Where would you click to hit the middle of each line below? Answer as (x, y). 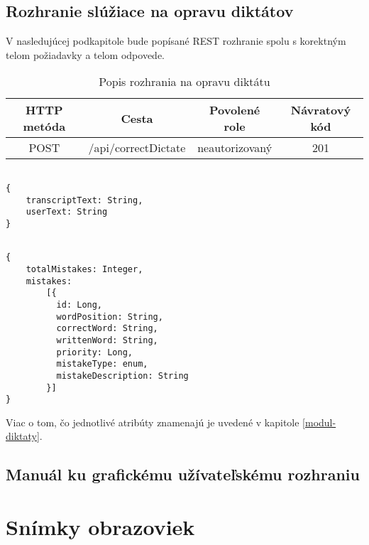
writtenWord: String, (107, 340)
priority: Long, (94, 352)
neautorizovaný (235, 148)
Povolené (235, 110)
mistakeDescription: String (122, 376)
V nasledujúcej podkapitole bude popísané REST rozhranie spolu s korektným (176, 41)
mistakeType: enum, (102, 364)
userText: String (67, 212)
